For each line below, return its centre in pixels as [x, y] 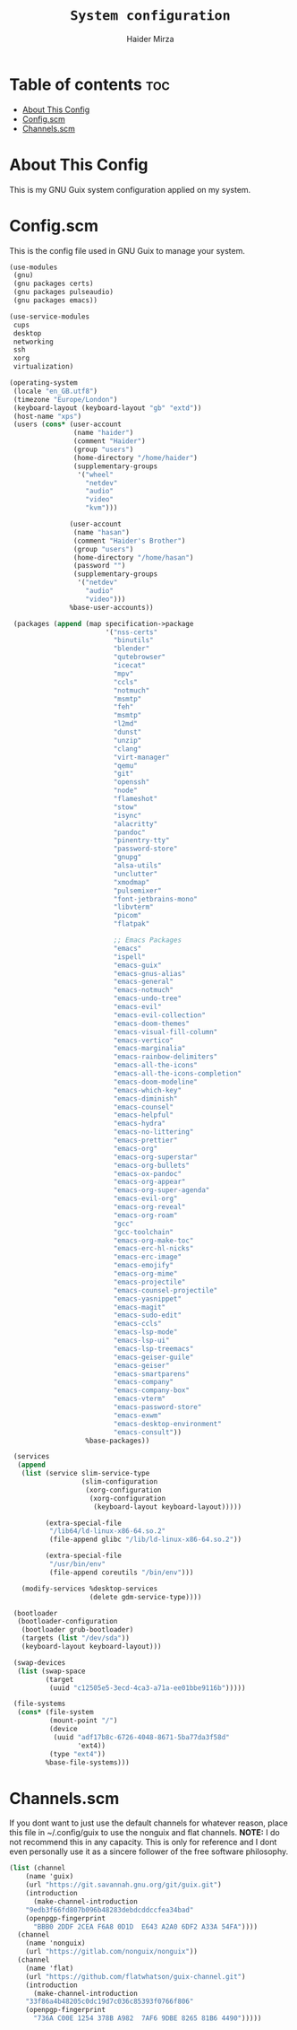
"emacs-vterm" [140, 1399]
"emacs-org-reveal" [149, 1207]
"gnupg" [127, 858]
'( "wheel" [96, 475]
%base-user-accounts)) [111, 607]
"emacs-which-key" [147, 1090]
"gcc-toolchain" [144, 1232]
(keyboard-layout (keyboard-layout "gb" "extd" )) [107, 408]
